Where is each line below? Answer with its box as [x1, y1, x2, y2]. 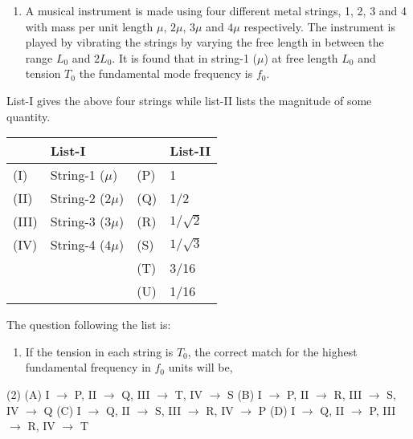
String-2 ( [50, 189, 105, 208]
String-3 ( [50, 212, 105, 231]
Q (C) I [43, 401, 81, 418]
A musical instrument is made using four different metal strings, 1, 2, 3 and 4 [25, 2, 407, 18]
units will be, [168, 359, 233, 376]
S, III [154, 401, 182, 418]
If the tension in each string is [25, 343, 174, 360]
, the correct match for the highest [187, 343, 358, 360]
